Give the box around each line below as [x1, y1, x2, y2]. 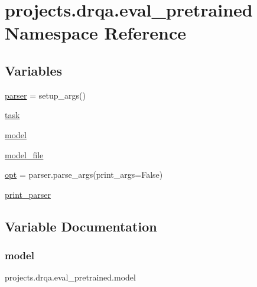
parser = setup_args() [5, 89, 86, 101]
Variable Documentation [5, 217, 157, 235]
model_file [5, 148, 44, 161]
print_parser [5, 188, 51, 200]
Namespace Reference [5, 21, 186, 45]
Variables [5, 61, 63, 79]
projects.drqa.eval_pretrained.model [5, 271, 136, 283]
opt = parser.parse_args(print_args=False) [5, 168, 163, 181]
